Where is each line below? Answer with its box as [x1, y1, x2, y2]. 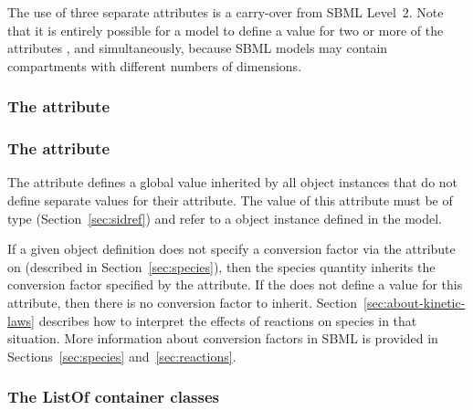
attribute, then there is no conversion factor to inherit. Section [7, 293, 358, 311]
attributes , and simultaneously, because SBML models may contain [7, 38, 388, 58]
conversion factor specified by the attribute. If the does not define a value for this [7, 275, 463, 294]
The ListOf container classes [7, 385, 219, 408]
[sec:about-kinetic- [363, 293, 466, 311]
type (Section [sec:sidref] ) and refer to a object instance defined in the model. [7, 208, 442, 227]
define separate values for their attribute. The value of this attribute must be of [7, 191, 453, 210]
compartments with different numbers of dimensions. [7, 56, 302, 75]
